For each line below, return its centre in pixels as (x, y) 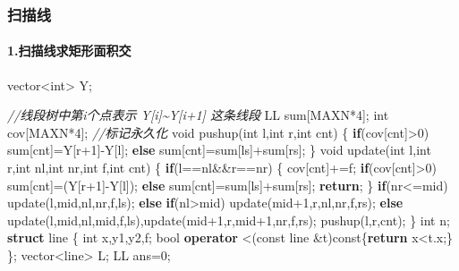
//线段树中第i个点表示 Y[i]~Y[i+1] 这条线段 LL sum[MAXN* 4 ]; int (198, 115)
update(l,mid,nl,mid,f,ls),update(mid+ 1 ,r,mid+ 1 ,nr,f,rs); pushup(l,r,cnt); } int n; (229, 220)
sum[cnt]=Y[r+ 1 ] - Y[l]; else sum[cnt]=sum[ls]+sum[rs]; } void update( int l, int (219, 150)
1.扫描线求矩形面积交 (69, 51)
